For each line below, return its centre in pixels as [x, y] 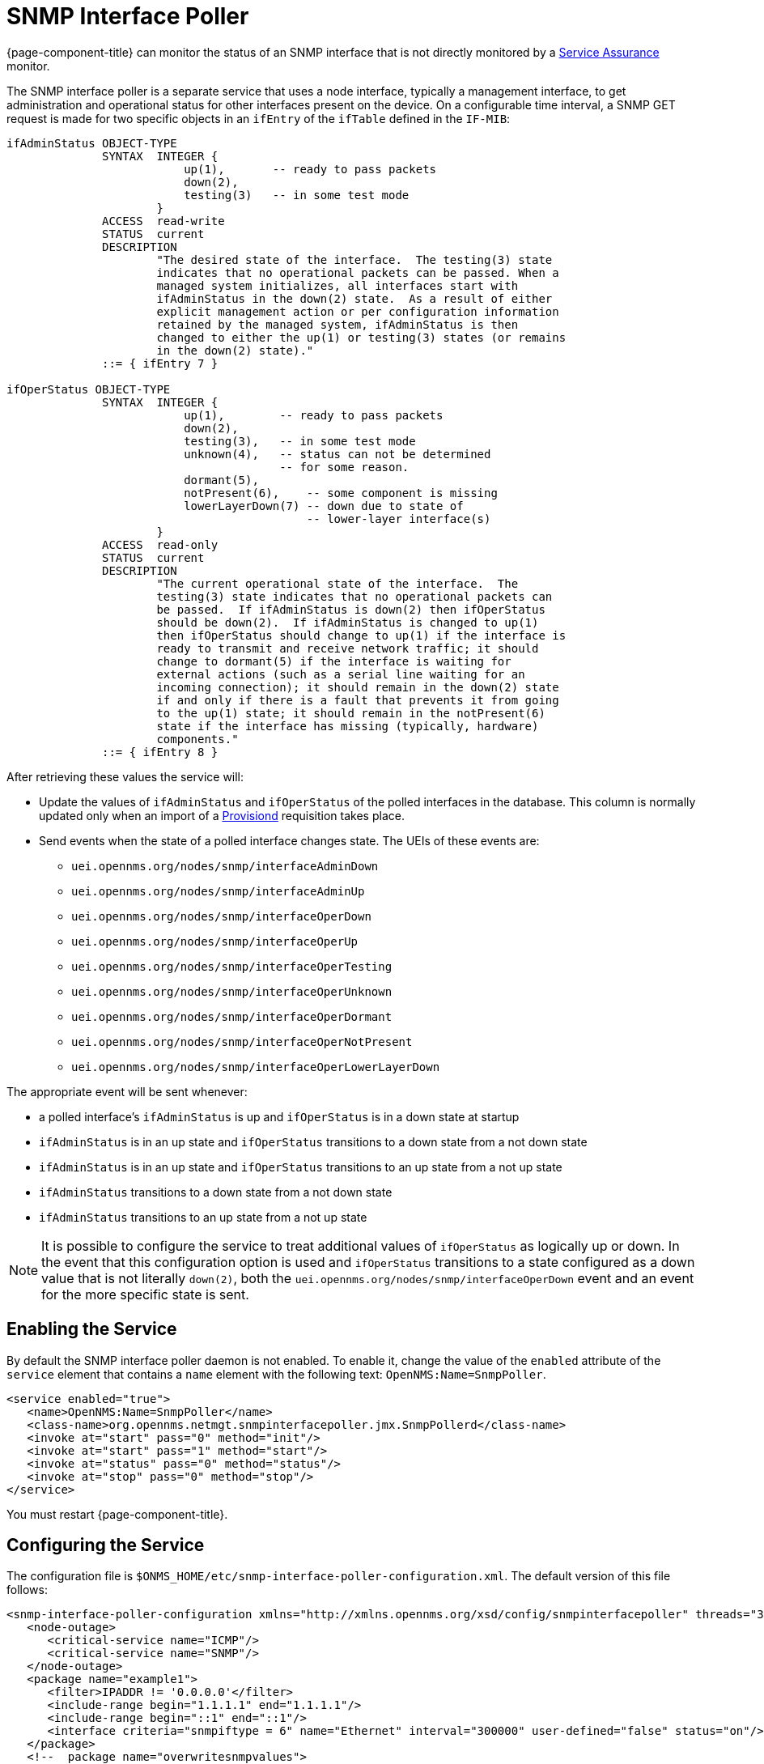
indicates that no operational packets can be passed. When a [358, 272]
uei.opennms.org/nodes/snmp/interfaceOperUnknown [232, 991]
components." [197, 739]
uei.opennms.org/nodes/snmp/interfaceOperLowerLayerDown [256, 1067]
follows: [27, 1590]
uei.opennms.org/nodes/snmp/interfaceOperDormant [232, 1016]
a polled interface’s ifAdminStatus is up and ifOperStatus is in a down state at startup [279, 1116]
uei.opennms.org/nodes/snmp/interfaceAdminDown [225, 866]
